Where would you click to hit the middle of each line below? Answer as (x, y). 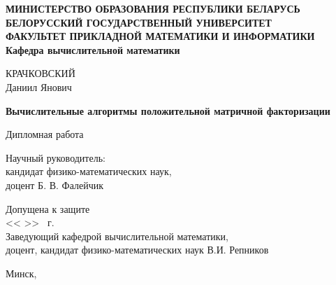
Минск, (21, 273)
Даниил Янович (39, 86)
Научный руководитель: (56, 157)
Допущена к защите (48, 208)
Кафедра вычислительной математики (93, 49)
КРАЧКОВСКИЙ (41, 73)
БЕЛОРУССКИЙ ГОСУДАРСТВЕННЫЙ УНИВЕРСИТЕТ (139, 22)
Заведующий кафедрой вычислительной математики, (117, 236)
